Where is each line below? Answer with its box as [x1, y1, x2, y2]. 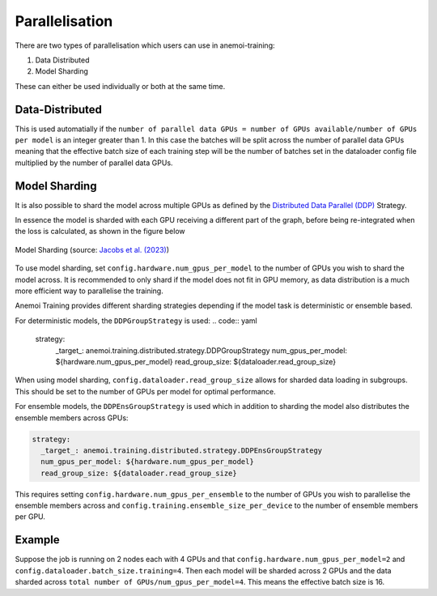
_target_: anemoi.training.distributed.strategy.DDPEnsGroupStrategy [40, 445, 323, 455]
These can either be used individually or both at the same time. [15, 81, 226, 91]
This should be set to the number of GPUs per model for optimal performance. [15, 386, 277, 396]
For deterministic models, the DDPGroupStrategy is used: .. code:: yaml [15, 316, 258, 326]
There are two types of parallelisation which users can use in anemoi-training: [15, 40, 275, 50]
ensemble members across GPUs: [15, 413, 129, 423]
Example [15, 533, 60, 547]
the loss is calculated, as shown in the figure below [15, 227, 185, 236]
